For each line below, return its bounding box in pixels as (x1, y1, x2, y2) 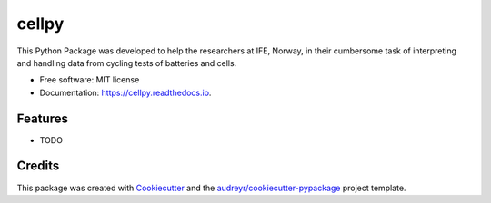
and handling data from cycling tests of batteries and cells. (16, 57, 237, 68)
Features (16, 111, 68, 126)
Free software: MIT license (39, 74, 140, 85)
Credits (16, 159, 60, 174)
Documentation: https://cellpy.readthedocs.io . (39, 87, 212, 98)
